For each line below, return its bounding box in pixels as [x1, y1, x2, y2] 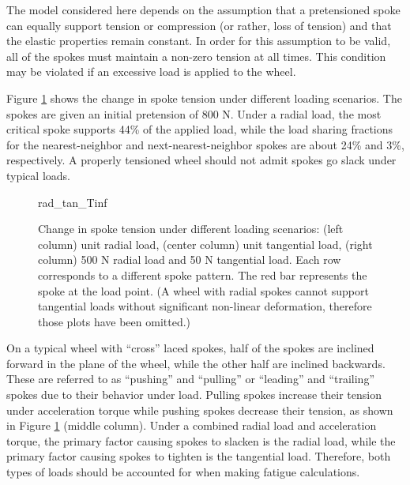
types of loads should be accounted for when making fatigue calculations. [6, 464, 360, 480]
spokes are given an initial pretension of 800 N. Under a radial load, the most [6, 105, 382, 122]
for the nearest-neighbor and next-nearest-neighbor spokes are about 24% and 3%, [6, 136, 404, 152]
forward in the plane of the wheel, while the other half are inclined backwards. [6, 355, 386, 371]
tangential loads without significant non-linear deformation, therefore [38, 298, 372, 314]
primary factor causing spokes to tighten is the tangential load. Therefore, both [6, 448, 391, 464]
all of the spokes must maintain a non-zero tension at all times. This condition [6, 47, 386, 64]
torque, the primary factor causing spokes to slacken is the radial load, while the [6, 432, 396, 449]
